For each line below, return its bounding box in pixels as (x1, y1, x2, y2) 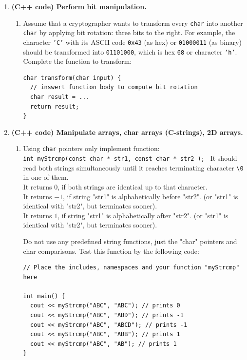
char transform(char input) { (23, 74, 121, 81)
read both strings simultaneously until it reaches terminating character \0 (23, 162, 244, 172)
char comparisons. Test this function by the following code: (23, 246, 199, 256)
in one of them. (23, 172, 69, 182)
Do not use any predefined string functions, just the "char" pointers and (23, 236, 237, 246)
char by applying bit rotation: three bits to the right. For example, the (23, 27, 235, 38)
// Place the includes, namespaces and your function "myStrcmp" (23, 264, 240, 271)
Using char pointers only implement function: (23, 143, 160, 153)
